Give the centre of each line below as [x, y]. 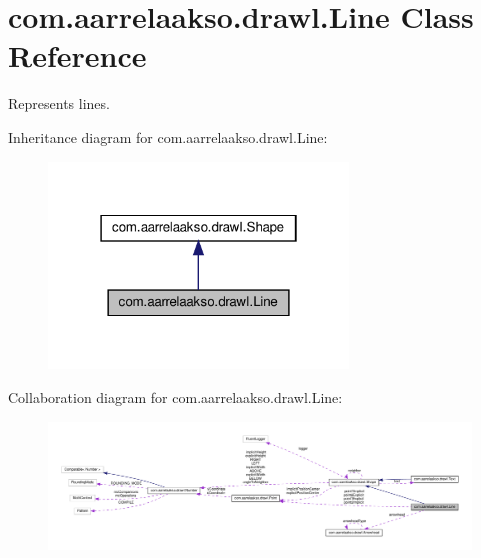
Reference [77, 55]
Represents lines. [59, 103]
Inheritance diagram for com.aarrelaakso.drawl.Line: [168, 136]
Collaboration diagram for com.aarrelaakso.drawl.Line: [175, 397]
